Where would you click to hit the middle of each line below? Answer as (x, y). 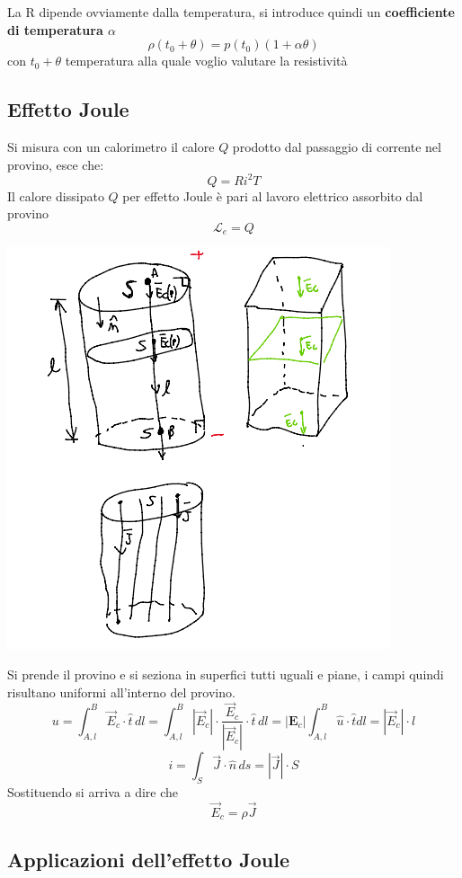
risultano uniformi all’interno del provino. (121, 692)
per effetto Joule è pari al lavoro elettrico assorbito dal (273, 195)
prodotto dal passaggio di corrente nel (337, 146)
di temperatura (55, 29)
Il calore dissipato (56, 195)
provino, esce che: (56, 164)
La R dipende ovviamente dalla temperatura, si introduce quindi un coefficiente (231, 12)
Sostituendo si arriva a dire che (93, 792)
